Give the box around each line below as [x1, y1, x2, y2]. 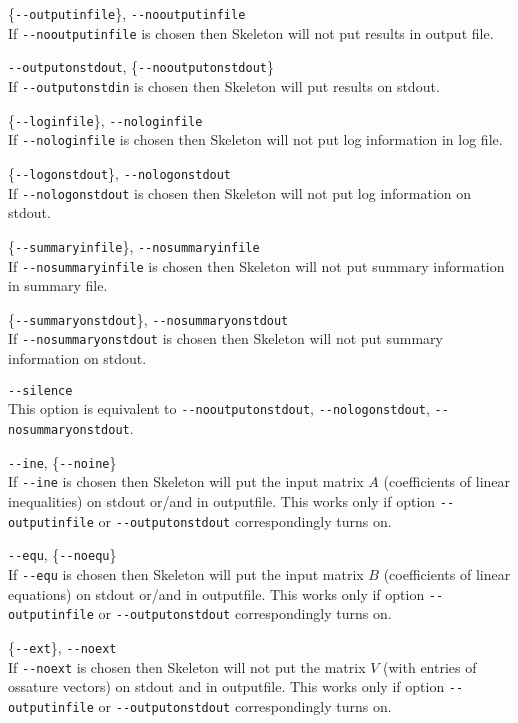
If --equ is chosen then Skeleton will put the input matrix [8, 563, 364, 584]
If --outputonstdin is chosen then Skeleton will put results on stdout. [8, 75, 440, 96]
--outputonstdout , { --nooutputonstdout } [8, 56, 274, 77]
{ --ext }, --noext [8, 636, 117, 657]
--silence [8, 383, 73, 398]
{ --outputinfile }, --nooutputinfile [8, 3, 246, 23]
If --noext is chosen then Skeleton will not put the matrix [8, 656, 366, 677]
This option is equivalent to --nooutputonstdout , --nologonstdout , [8, 398, 430, 419]
